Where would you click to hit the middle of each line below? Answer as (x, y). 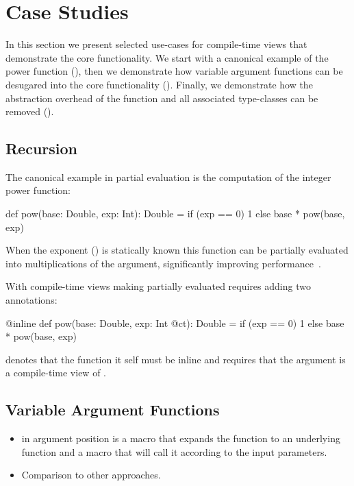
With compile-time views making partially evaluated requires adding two (158, 286)
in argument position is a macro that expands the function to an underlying (181, 438)
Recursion (42, 148)
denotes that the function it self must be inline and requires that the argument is (176, 359)
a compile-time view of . (56, 373)
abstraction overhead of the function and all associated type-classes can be (162, 98)
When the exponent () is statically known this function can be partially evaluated (177, 250)
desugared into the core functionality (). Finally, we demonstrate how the (159, 84)
